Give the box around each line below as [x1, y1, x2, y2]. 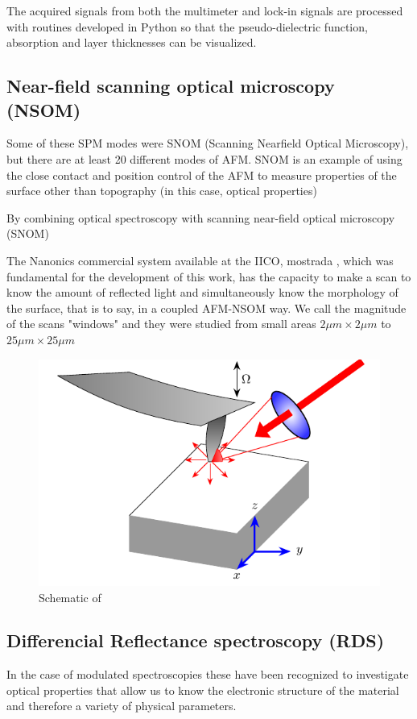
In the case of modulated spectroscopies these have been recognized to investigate [6, 666, 409, 683]
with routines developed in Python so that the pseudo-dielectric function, [6, 18, 368, 35]
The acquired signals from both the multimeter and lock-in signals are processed [6, 2, 403, 19]
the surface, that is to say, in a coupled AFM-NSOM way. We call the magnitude [6, 299, 407, 316]
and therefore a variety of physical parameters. [6, 697, 237, 714]
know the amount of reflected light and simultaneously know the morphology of [6, 284, 398, 301]
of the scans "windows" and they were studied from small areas [6, 315, 316, 332]
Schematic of [39, 588, 101, 605]
